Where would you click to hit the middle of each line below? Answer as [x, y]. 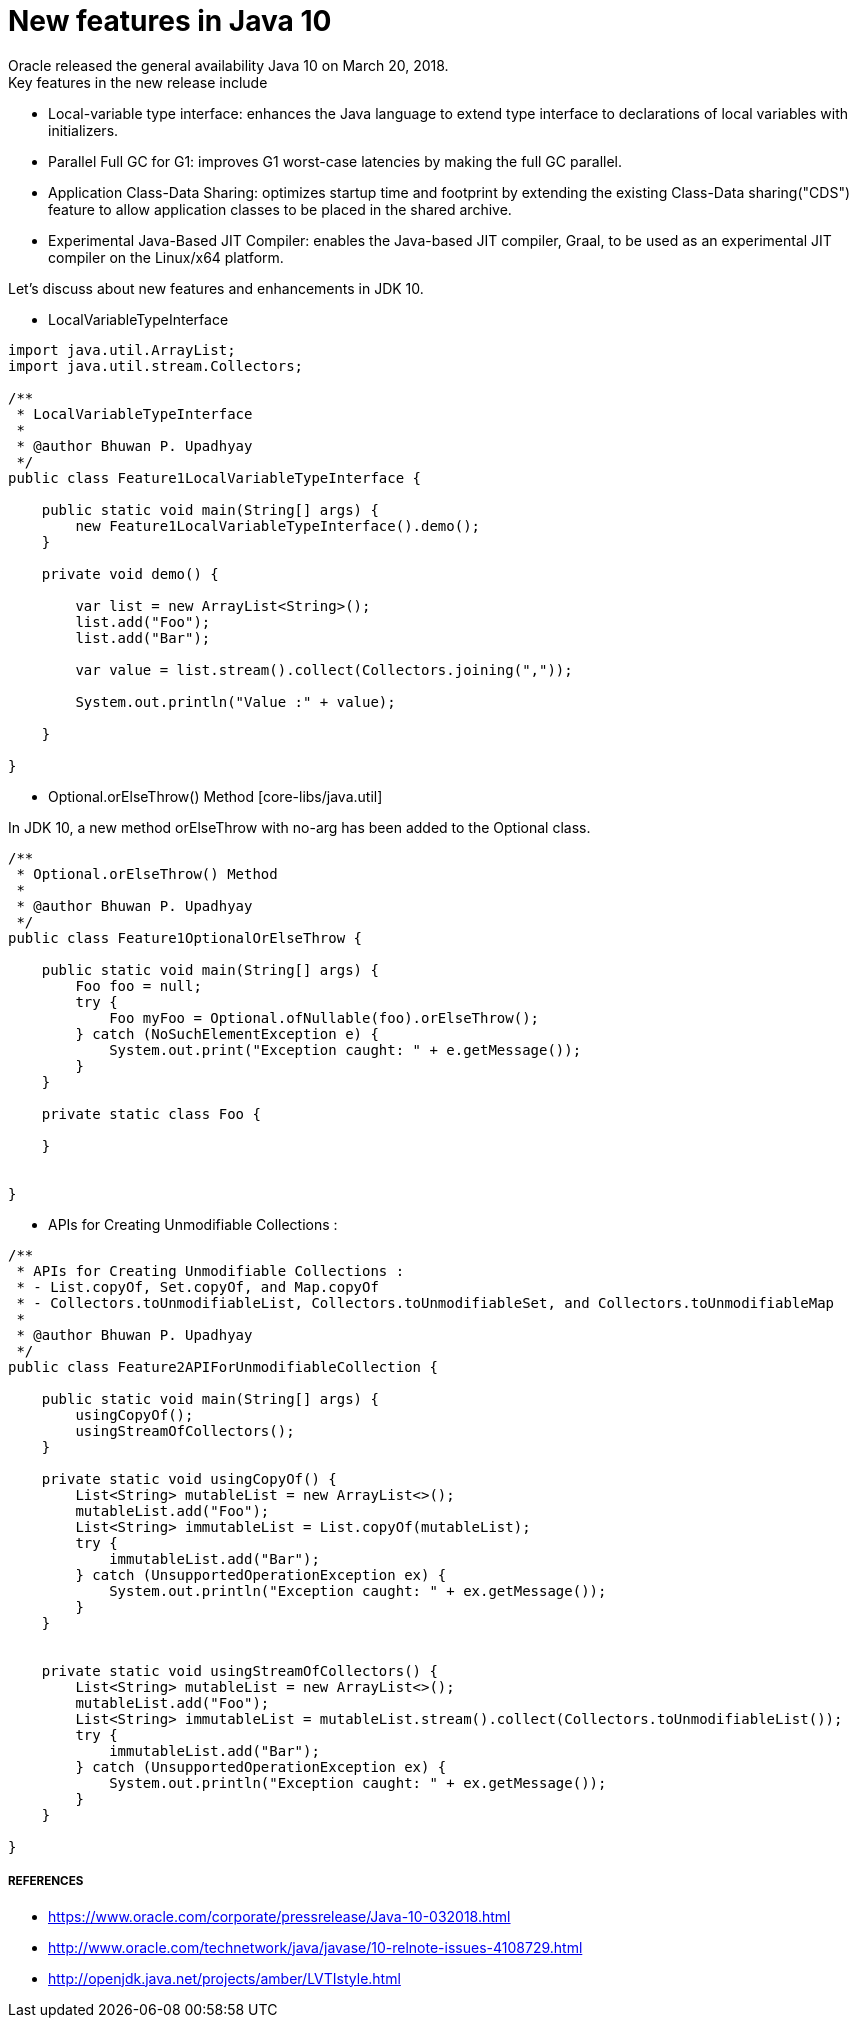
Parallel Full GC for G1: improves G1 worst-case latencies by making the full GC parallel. [335, 161]
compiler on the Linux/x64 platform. [166, 257]
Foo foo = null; [138, 985]
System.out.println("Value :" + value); [235, 701]
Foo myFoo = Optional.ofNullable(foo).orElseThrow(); [324, 1017]
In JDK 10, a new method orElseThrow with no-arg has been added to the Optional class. [299, 827]
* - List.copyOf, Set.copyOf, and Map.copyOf [197, 1286]
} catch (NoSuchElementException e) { [227, 1033]
